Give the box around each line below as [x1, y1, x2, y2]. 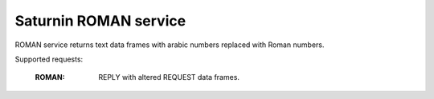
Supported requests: [14, 54, 84, 64]
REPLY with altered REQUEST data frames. [98, 73, 240, 82]
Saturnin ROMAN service [14, 12, 186, 30]
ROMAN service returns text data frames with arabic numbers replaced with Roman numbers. [14, 40, 325, 49]
